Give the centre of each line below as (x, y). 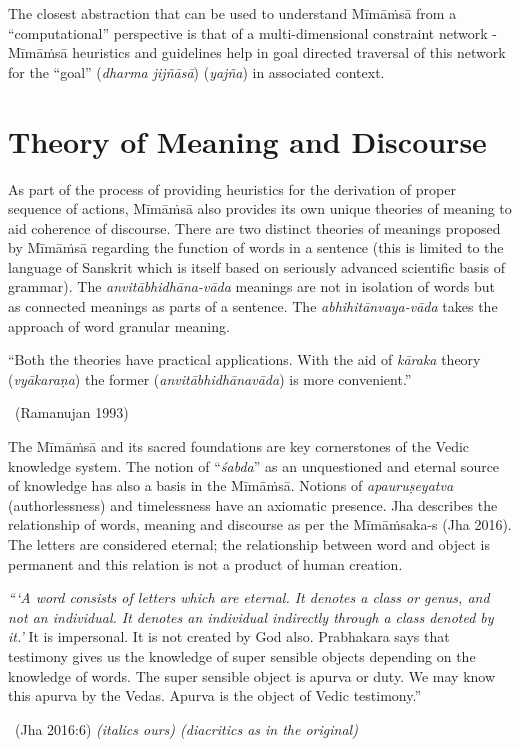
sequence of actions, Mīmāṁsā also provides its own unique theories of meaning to (260, 208)
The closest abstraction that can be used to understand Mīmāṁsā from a (232, 13)
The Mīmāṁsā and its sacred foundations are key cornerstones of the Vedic (239, 446)
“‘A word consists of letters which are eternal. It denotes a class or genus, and (249, 597)
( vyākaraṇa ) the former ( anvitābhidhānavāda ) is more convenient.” (210, 378)
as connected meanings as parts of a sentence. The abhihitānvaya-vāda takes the (253, 306)
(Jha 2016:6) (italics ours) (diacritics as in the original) (186, 728)
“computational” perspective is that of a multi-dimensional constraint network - (252, 32)
